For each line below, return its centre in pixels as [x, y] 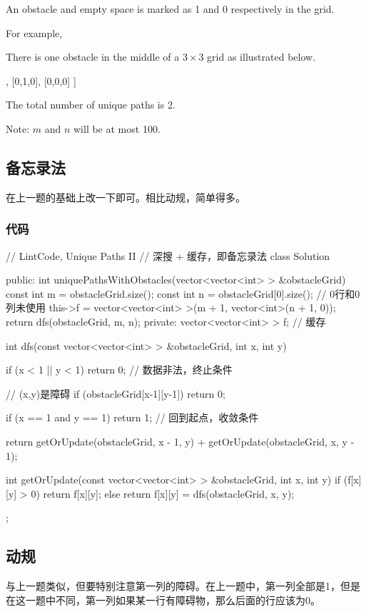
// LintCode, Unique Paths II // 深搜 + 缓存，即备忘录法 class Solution [168, 255]
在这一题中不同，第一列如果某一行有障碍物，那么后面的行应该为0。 [163, 600]
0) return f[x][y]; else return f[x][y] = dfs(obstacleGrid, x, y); [163, 493]
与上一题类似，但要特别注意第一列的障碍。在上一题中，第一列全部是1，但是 [183, 586]
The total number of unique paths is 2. [91, 105]
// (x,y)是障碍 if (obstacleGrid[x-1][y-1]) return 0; [116, 393]
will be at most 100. [117, 128]
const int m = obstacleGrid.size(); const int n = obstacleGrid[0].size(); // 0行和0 [183, 293]
